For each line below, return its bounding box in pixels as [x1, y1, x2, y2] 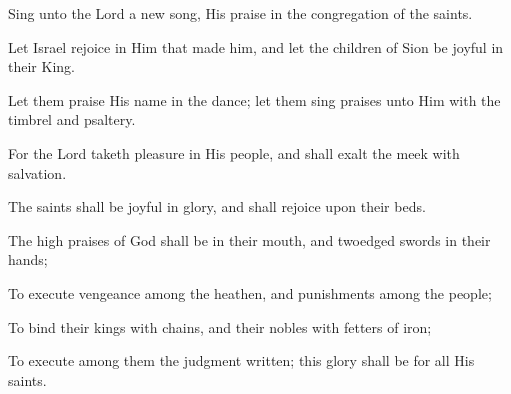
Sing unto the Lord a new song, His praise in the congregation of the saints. [8, 3, 473, 23]
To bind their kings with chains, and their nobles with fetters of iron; [8, 316, 432, 337]
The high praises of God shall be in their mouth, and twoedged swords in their [8, 229, 491, 250]
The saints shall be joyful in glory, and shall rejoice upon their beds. [8, 196, 426, 217]
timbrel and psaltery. [8, 109, 136, 130]
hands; [8, 249, 48, 270]
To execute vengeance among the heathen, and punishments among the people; [8, 282, 492, 303]
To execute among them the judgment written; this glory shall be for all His [8, 350, 475, 371]
